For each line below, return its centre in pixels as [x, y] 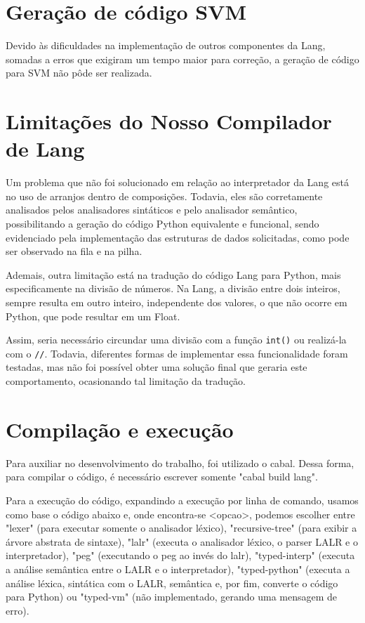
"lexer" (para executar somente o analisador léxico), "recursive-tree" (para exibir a [181, 528]
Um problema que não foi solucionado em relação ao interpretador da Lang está [177, 182]
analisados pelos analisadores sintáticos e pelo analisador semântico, [152, 210]
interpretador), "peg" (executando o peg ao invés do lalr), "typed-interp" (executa [180, 555]
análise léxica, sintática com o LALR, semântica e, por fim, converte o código [172, 583]
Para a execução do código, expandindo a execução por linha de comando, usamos [182, 500]
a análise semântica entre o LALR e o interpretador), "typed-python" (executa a [178, 569]
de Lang [45, 149]
